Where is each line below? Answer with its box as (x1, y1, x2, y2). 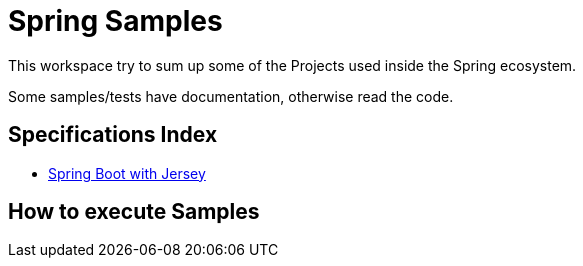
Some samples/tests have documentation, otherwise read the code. (8, 87, 454, 105)
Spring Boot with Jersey (48, 164, 206, 182)
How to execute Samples (8, 199, 260, 225)
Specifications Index (8, 122, 218, 148)
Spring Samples (8, 4, 223, 38)
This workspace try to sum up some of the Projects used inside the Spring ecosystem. (8, 56, 577, 74)
